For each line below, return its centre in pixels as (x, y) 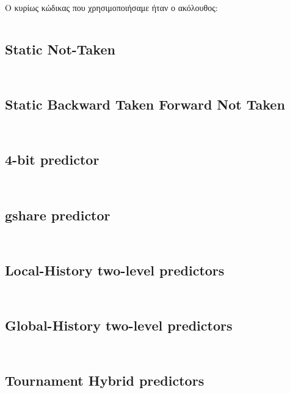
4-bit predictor (52, 159)
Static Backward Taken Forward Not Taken (145, 104)
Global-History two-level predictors (119, 325)
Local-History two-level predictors (115, 270)
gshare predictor (58, 215)
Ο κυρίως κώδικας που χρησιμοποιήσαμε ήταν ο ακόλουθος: (111, 7)
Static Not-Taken (60, 49)
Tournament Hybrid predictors (105, 380)
